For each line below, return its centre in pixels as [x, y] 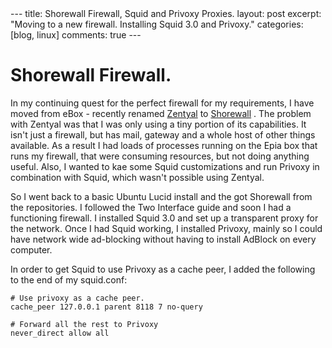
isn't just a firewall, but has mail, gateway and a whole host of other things [163, 134]
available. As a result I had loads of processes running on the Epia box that [164, 145]
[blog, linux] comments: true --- [76, 35]
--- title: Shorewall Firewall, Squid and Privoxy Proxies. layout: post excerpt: [166, 13]
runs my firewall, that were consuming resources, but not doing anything [160, 156]
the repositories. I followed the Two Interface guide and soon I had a [151, 207]
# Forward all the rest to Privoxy [84, 324]
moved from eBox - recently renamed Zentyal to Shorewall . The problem [161, 113]
